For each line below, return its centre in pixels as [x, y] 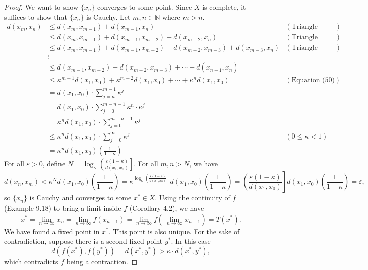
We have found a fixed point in [52, 231]
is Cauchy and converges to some [80, 198]
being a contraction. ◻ [102, 261]
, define [54, 163]
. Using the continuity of [193, 198]
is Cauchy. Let [108, 16]
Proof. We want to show [41, 7]
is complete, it [224, 7]
